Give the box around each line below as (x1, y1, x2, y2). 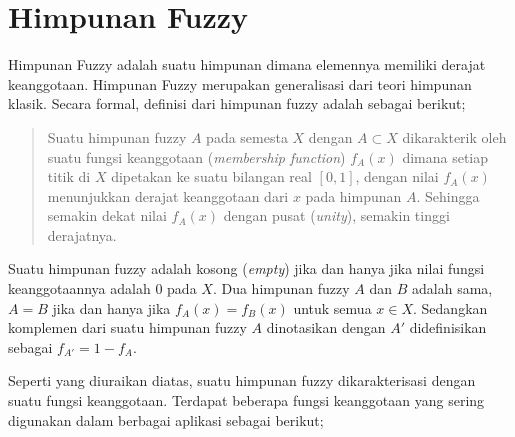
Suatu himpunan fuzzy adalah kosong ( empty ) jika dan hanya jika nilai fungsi (8, 258, 485, 279)
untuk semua (293, 297, 372, 318)
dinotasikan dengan (266, 317, 386, 338)
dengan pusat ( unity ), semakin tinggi (223, 205, 450, 226)
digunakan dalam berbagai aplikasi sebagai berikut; (8, 409, 324, 430)
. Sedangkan (413, 297, 488, 318)
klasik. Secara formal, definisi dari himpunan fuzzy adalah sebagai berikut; (8, 93, 466, 114)
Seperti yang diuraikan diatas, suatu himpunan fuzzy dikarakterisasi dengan (8, 370, 476, 391)
